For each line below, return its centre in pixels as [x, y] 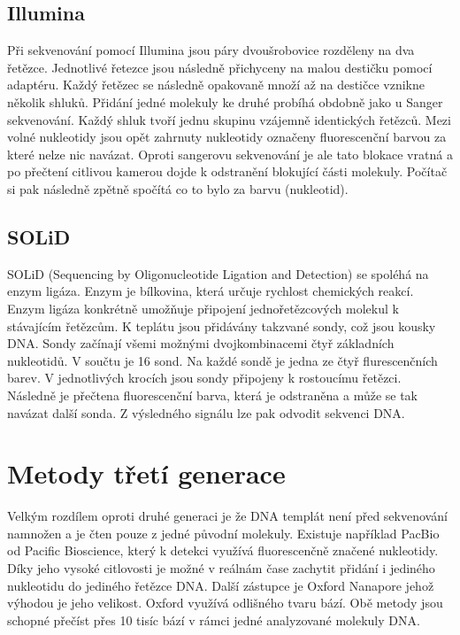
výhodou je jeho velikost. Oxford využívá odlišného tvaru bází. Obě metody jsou [225, 603]
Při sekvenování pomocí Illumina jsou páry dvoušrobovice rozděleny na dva [211, 50]
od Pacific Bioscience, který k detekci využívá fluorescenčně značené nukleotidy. [223, 550]
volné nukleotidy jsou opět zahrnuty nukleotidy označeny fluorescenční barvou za [227, 137]
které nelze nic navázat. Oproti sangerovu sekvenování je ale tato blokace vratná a [230, 154]
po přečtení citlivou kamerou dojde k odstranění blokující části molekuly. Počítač [227, 171]
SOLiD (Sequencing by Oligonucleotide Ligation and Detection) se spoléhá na [218, 273]
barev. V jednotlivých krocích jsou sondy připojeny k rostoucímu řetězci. [204, 378]
